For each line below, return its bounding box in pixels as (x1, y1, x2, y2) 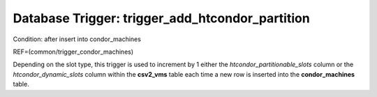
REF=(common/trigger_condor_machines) (13, 47, 134, 56)
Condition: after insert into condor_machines (13, 35, 141, 43)
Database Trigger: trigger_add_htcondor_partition (13, 10, 310, 26)
